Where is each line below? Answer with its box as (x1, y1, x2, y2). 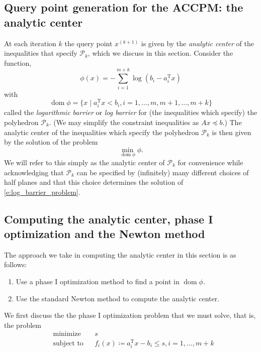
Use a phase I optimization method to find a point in (16, 276, 180, 287)
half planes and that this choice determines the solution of (4, 177, 184, 187)
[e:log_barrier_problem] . (4, 186, 80, 197)
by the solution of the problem (4, 137, 98, 147)
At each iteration (4, 38, 56, 48)
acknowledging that (4, 167, 64, 177)
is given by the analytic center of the (141, 38, 254, 48)
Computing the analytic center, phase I (4, 211, 213, 226)
